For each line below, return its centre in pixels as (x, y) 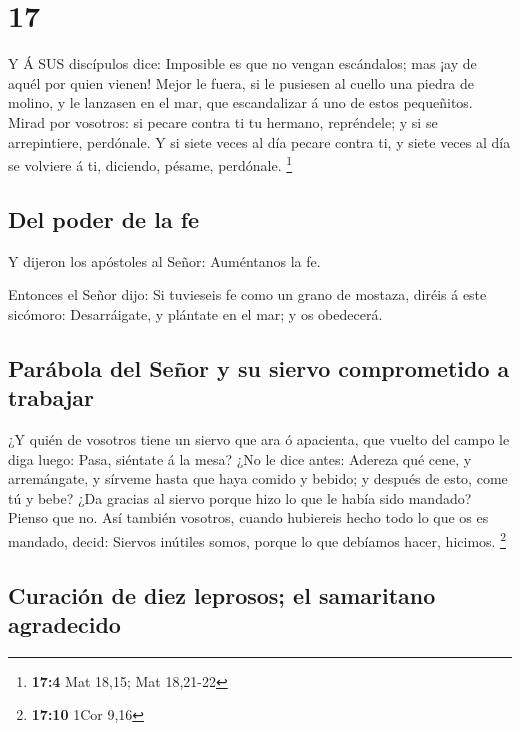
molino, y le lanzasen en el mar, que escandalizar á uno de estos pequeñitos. (240, 102)
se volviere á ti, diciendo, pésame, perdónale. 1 (150, 163)
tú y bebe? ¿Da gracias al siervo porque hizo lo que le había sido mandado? (240, 497)
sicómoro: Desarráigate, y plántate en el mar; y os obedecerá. (195, 313)
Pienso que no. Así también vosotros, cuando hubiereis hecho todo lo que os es (248, 517)
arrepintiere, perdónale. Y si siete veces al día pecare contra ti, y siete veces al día (259, 141)
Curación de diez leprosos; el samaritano (222, 594)
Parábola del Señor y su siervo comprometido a (259, 367)
